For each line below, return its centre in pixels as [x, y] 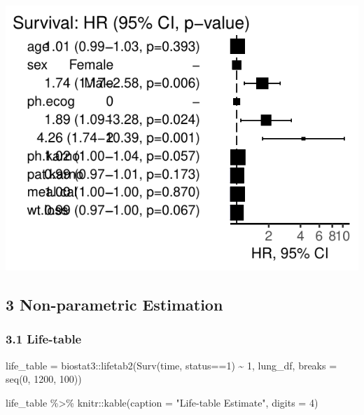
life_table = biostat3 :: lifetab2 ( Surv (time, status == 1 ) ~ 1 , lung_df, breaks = [171, 365]
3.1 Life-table [44, 339]
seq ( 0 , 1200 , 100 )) [44, 379]
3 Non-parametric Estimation [114, 304]
